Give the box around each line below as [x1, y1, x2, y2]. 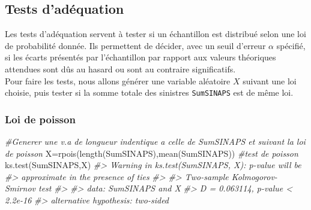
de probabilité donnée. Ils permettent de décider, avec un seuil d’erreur [5, 39, 266, 51]
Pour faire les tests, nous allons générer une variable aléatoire [5, 74, 231, 87]
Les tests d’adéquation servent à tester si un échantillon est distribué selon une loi [5, 28, 306, 40]
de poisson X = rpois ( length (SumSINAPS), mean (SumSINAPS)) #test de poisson [5, 147, 298, 159]
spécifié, [276, 39, 306, 51]
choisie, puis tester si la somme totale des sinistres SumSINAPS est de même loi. [5, 86, 294, 99]
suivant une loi [243, 74, 297, 87]
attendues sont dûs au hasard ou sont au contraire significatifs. [5, 62, 236, 75]
